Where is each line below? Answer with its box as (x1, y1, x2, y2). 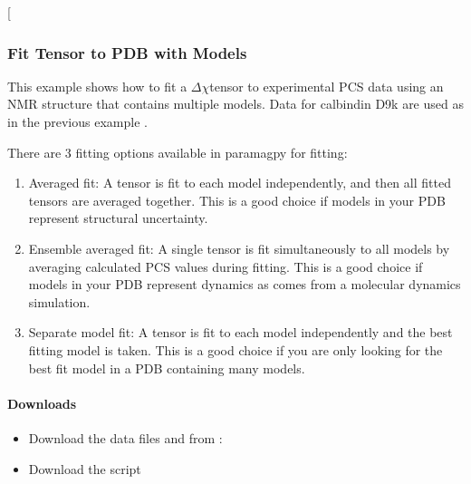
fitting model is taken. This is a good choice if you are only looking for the (28, 340, 443, 359)
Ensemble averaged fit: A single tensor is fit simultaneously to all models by (28, 238, 450, 257)
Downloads (7, 393, 77, 412)
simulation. (28, 292, 91, 311)
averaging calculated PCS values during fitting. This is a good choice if (28, 257, 423, 276)
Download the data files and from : (28, 428, 223, 447)
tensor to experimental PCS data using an (209, 76, 444, 95)
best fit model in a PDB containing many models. (28, 358, 305, 377)
